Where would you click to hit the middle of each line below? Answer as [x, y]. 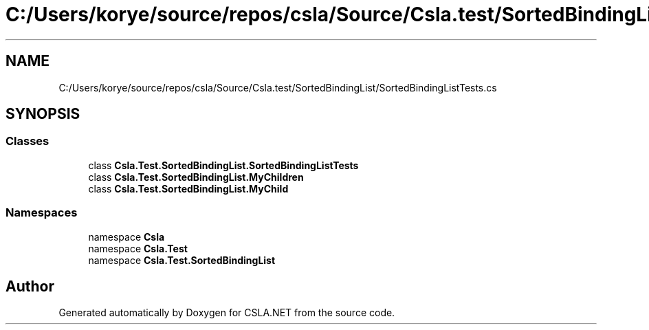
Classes [27, 141]
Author [30, 286]
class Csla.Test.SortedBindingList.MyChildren [196, 177]
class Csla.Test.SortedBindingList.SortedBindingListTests [223, 165]
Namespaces [42, 213]
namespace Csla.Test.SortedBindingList [182, 260]
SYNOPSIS [43, 114]
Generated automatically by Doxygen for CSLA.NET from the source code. [227, 313]
